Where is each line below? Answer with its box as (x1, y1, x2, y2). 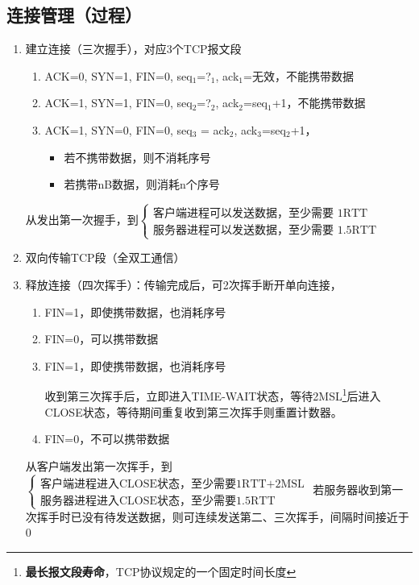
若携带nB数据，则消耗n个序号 (64, 176, 220, 193)
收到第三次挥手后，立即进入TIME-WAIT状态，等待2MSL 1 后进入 (44, 385, 381, 404)
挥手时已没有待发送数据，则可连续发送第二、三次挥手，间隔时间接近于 (36, 508, 409, 525)
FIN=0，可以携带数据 (44, 330, 159, 347)
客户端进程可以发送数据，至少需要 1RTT (153, 208, 368, 220)
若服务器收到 (313, 481, 381, 498)
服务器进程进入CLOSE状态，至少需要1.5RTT (40, 495, 276, 507)
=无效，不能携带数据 (243, 67, 354, 84)
